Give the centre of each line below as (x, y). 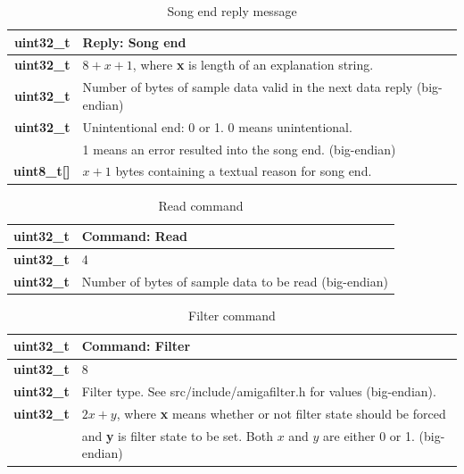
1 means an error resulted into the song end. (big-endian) (239, 149)
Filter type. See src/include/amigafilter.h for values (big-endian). (259, 391)
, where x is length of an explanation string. (253, 65)
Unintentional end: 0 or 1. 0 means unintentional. (217, 126)
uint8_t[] (42, 171)
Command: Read (134, 236)
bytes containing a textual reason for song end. (244, 171)
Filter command (232, 315)
